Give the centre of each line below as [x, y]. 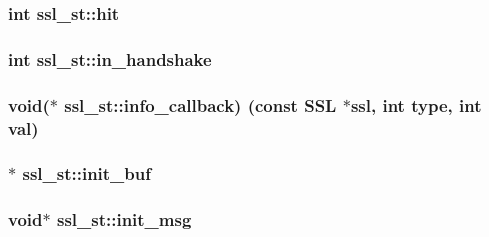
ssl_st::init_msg [124, 219]
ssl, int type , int [416, 104]
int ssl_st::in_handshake [110, 58]
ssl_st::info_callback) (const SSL [200, 104]
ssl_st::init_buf [86, 173]
